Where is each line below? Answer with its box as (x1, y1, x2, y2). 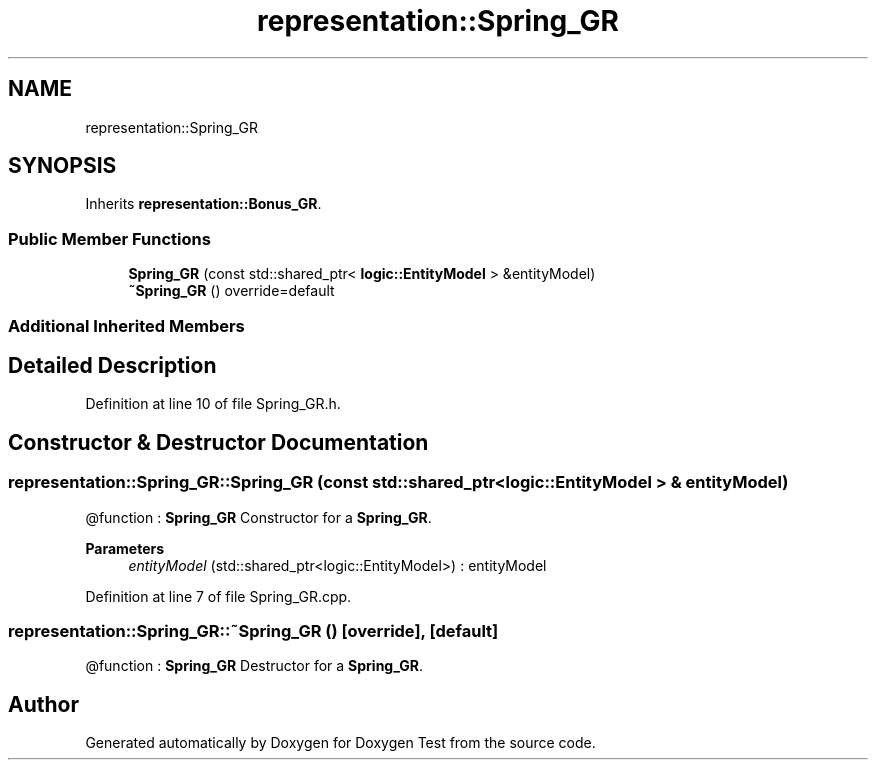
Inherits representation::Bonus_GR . (85, 195, 322, 213)
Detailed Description (8, 352, 217, 378)
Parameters (85, 539, 165, 557)
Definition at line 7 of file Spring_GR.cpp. (85, 587, 352, 605)
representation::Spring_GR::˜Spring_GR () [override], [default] (8, 621, 499, 641)
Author (8, 691, 79, 717)
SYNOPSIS (8, 153, 117, 179)
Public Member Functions (8, 228, 211, 249)
